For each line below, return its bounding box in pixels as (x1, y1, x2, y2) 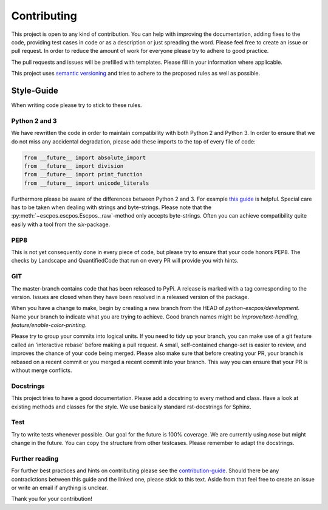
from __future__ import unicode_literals (24, 179, 149, 187)
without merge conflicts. (11, 367, 72, 374)
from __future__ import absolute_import (24, 154, 146, 161)
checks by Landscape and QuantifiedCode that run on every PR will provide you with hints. (11, 257, 239, 264)
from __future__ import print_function (24, 171, 143, 178)
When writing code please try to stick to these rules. (11, 102, 142, 109)
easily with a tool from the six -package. (11, 221, 111, 228)
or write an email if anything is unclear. (11, 484, 109, 492)
